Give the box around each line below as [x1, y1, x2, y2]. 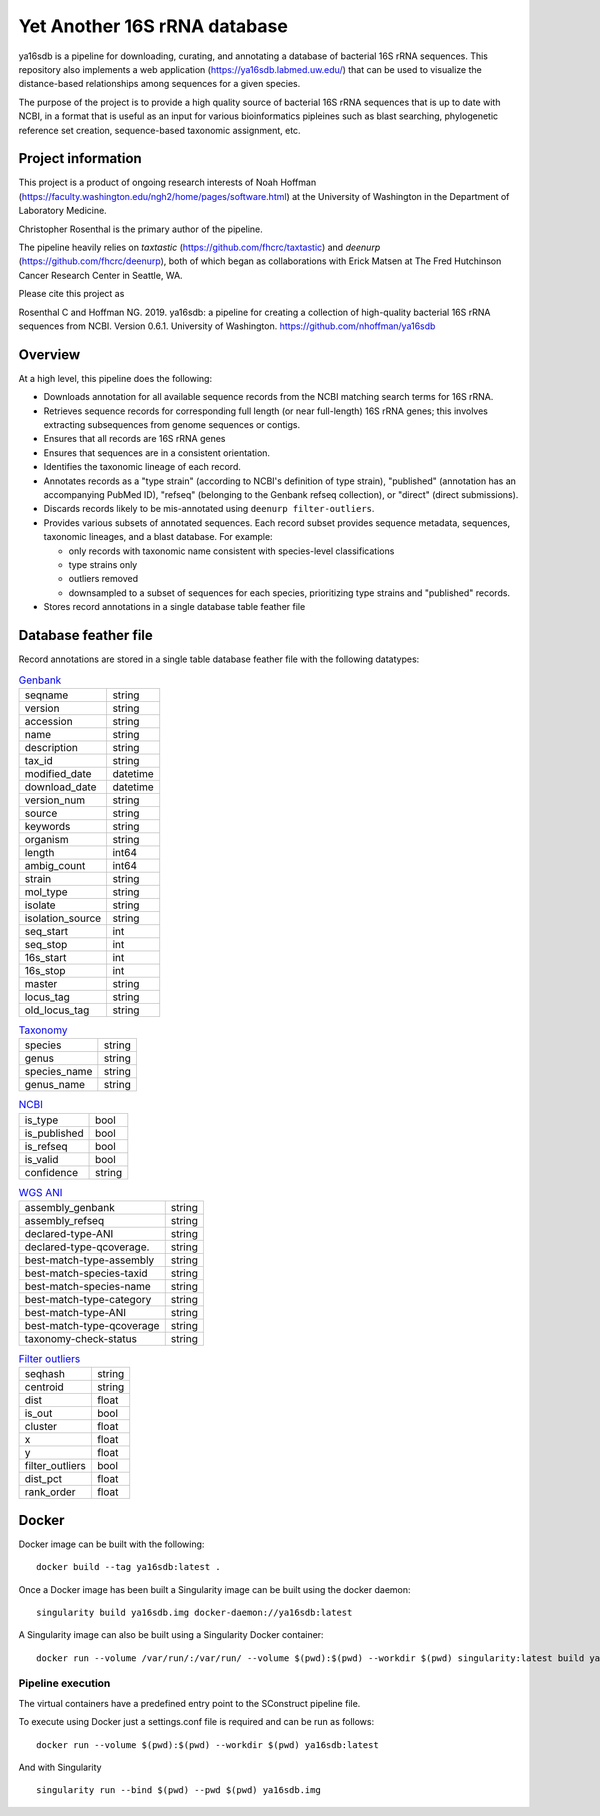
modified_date [24, 766, 92, 780]
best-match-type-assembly [24, 1253, 155, 1267]
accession [24, 714, 74, 728]
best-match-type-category [24, 1292, 152, 1306]
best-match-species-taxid [24, 1266, 149, 1280]
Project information [18, 150, 142, 167]
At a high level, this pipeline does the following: [18, 372, 213, 384]
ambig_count [24, 858, 86, 872]
